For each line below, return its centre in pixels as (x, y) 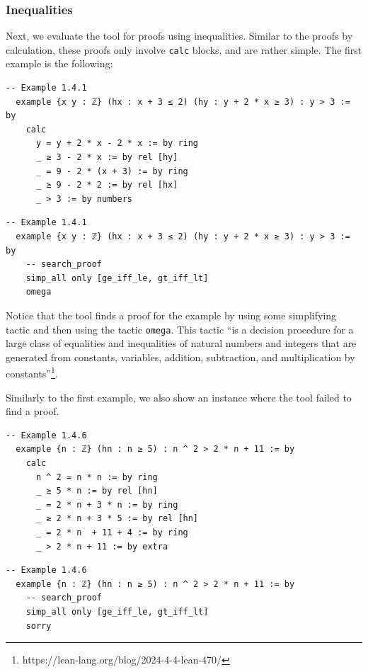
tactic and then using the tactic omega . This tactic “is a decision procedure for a (180, 329)
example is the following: (59, 63)
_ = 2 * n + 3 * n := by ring (107, 505)
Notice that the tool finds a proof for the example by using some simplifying (171, 315)
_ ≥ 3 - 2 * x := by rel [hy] (107, 158)
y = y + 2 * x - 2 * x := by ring (117, 143)
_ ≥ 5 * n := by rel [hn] (97, 491)
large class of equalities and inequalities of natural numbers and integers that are (181, 343)
